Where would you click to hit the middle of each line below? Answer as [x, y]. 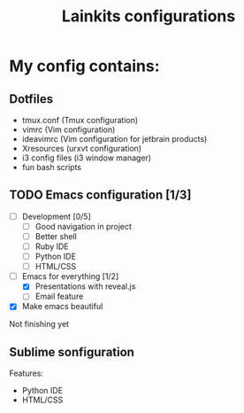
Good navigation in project [84, 226]
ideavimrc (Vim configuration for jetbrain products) [114, 139]
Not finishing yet [39, 324]
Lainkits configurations [149, 16]
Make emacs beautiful [62, 307]
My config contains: [85, 66]
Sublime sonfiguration [72, 352]
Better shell [56, 236]
